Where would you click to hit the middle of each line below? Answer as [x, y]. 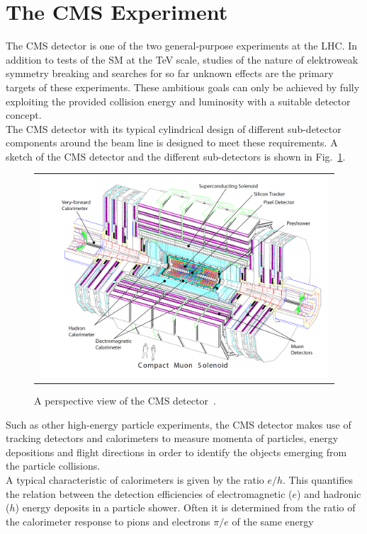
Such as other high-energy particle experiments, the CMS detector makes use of [179, 424]
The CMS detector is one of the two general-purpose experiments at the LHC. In [181, 46]
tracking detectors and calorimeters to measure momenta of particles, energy [172, 438]
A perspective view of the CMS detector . [125, 401]
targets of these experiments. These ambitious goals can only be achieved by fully [183, 87]
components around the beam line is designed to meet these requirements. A [172, 143]
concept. [24, 115]
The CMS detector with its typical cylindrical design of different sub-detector [174, 128]
